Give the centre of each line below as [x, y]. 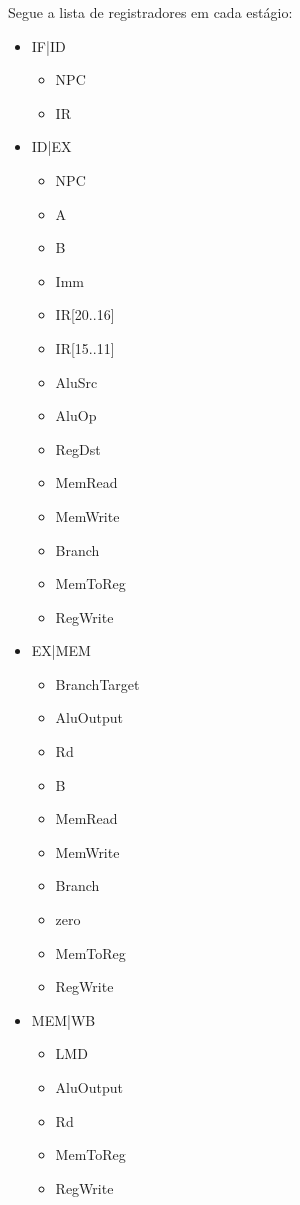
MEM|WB [63, 1019]
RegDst [78, 448]
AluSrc [76, 381]
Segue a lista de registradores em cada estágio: [150, 12]
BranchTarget [97, 683]
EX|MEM [61, 650]
